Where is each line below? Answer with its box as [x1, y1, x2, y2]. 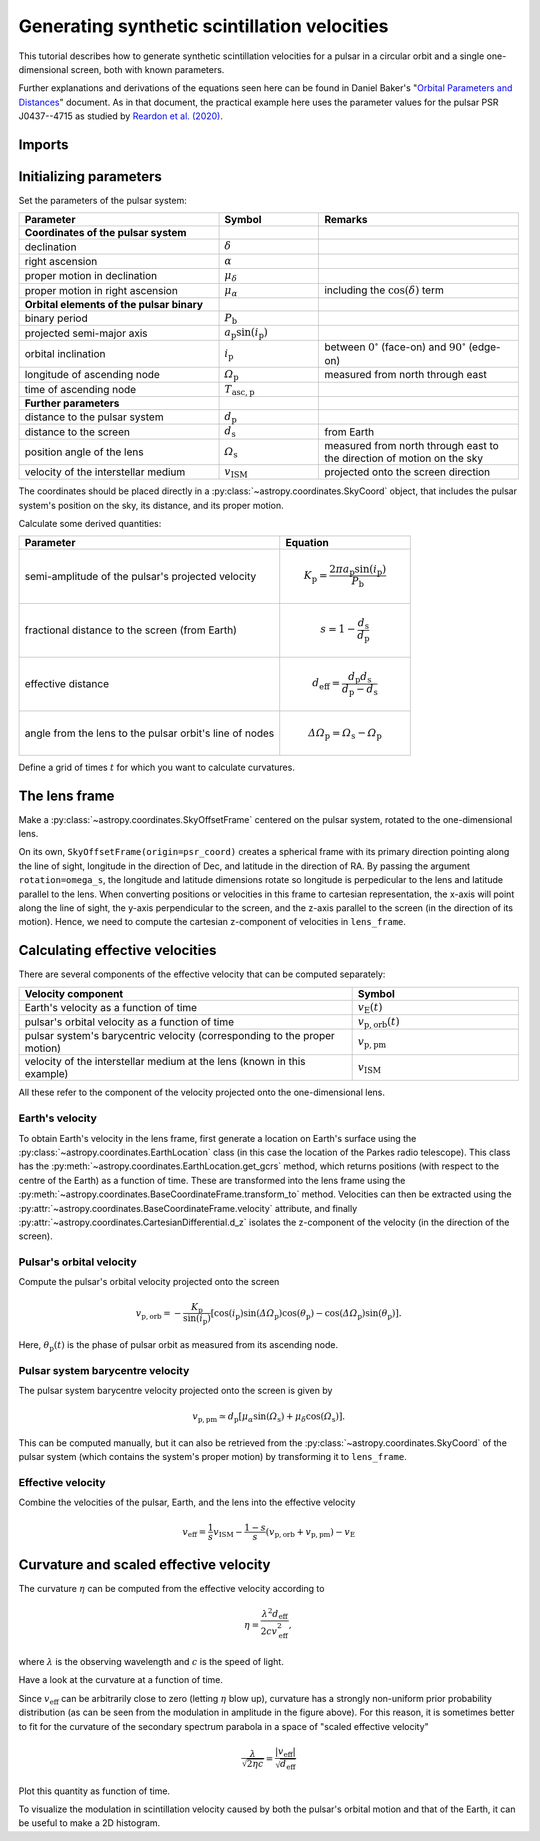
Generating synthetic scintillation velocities [18, 15, 389, 37]
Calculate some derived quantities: [18, 517, 162, 529]
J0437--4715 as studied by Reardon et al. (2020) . [18, 110, 224, 122]
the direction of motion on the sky [324, 451, 484, 465]
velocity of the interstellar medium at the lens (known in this [24, 1055, 306, 1069]
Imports [18, 136, 69, 153]
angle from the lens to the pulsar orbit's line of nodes [24, 726, 275, 740]
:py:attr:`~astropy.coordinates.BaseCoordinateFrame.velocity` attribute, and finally [18, 1202, 358, 1214]
